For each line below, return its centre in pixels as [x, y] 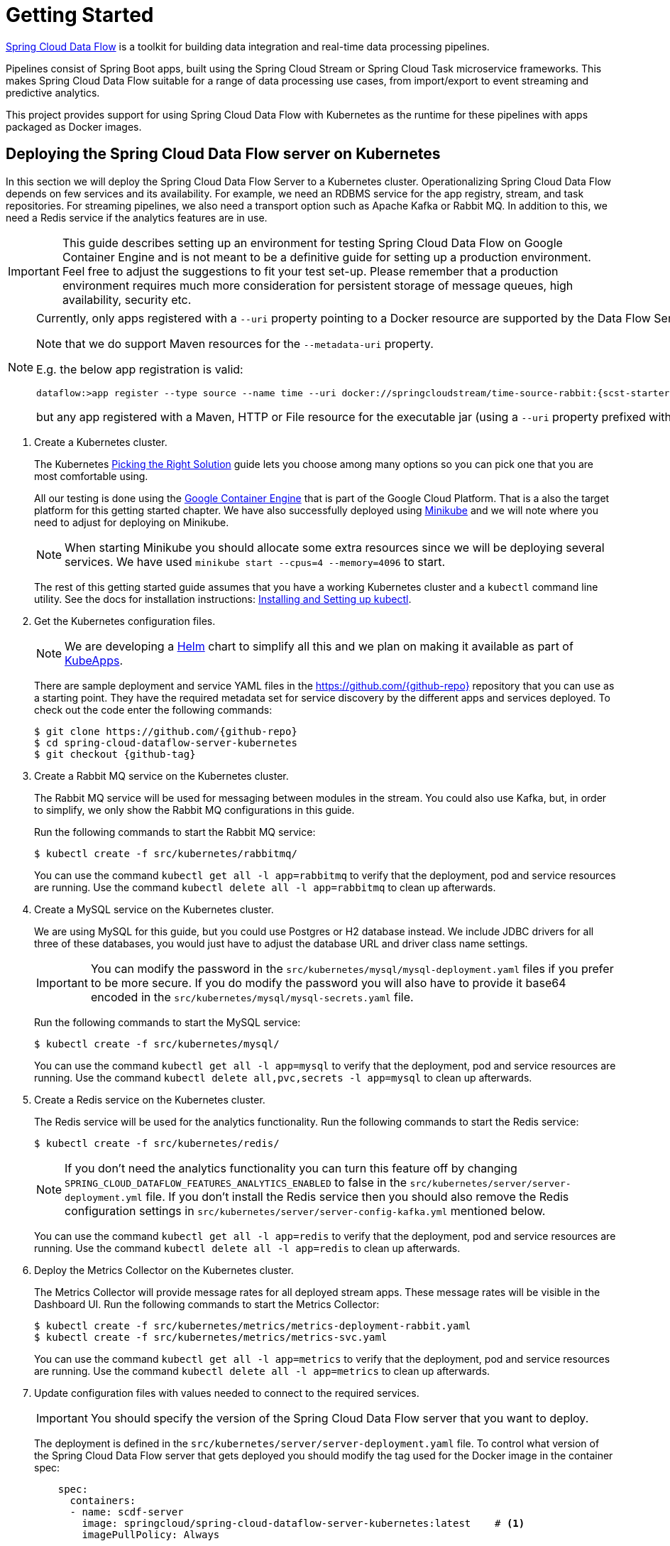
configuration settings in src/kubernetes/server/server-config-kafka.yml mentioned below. [305, 1210]
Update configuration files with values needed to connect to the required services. [227, 1393]
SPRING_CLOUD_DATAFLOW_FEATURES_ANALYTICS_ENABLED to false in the [236, 1182]
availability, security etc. [127, 299]
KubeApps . [94, 660]
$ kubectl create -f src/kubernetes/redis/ [157, 1143]
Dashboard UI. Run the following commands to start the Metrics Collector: [207, 1304]
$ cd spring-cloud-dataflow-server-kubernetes [166, 742]
